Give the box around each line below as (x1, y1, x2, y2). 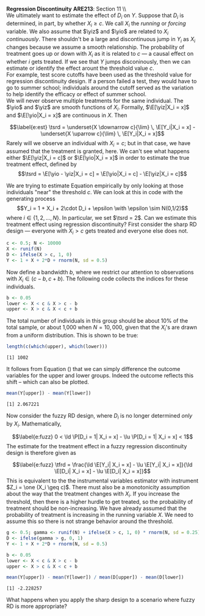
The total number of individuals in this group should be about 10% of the (6, 317, 188, 325)
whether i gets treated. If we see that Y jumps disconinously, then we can (6, 58, 191, 65)
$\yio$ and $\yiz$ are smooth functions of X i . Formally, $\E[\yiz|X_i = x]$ (6, 103, 190, 112)
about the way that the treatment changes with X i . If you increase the (6, 490, 180, 499)
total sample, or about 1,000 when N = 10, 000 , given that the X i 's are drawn (6, 324, 197, 332)
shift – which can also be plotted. (6, 378, 90, 385)
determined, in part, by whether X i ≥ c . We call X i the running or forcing (6, 20, 186, 28)
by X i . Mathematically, (6, 419, 62, 429)
